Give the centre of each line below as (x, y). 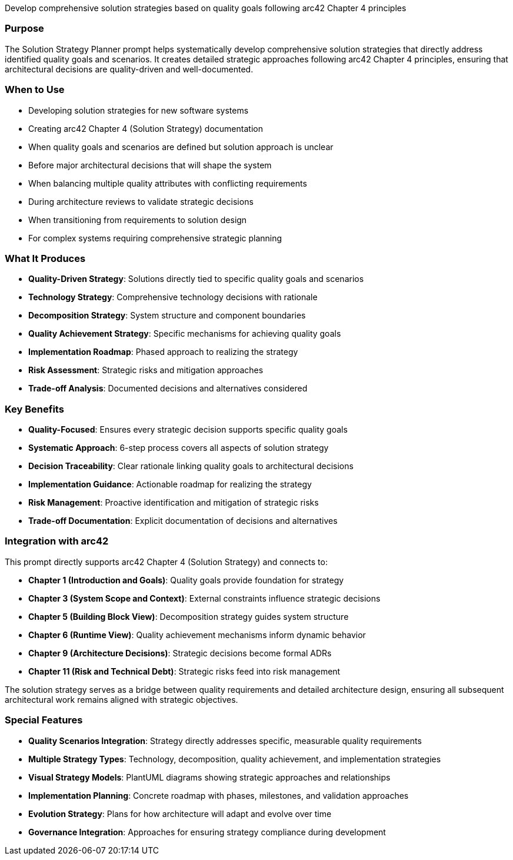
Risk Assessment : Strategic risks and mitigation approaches (146, 370)
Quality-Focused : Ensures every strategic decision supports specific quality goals (188, 429)
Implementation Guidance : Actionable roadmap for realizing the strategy (170, 484)
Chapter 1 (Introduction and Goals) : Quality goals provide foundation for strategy (186, 580)
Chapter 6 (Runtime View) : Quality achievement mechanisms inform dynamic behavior (197, 635)
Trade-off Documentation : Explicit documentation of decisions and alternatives (183, 521)
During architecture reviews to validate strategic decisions (141, 201)
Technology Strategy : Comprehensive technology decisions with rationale (173, 297)
